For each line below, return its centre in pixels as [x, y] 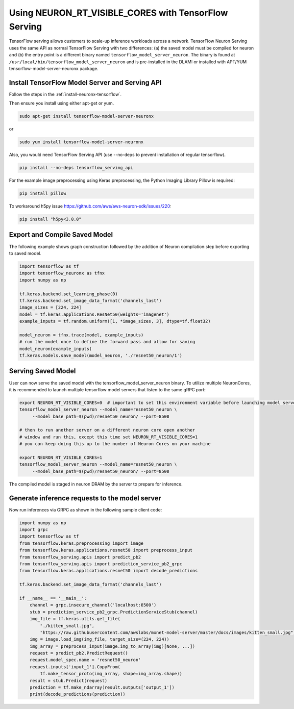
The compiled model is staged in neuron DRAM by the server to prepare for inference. [96, 484]
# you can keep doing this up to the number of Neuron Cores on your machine [115, 444]
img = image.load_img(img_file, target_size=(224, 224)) [99, 639]
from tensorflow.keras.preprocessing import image [82, 543]
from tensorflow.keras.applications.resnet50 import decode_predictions [109, 571]
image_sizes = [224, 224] [50, 307]
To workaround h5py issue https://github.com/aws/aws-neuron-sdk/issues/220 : [90, 206]
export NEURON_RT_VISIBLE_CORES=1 [61, 458]
